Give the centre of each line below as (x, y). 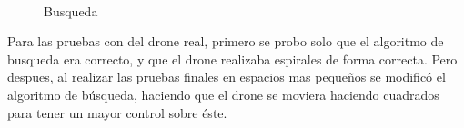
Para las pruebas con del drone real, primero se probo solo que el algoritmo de (226, 41)
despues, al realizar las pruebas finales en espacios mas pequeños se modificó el (227, 77)
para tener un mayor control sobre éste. (117, 112)
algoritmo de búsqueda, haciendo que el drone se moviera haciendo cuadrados (223, 94)
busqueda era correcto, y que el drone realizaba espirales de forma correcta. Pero (232, 59)
